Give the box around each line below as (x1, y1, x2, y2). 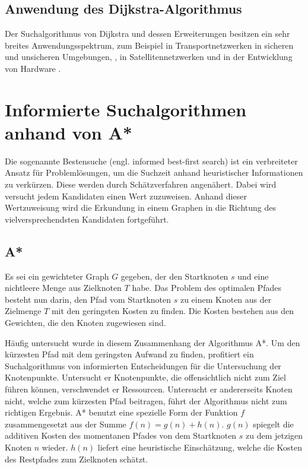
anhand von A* (5, 120, 132, 144)
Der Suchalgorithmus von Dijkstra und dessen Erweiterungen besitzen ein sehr (5, 27, 290, 40)
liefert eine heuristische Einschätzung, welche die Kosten (97, 441, 303, 453)
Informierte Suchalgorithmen (5, 97, 247, 121)
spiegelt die (253, 417, 294, 430)
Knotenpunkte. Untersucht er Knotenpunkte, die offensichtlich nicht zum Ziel (5, 371, 286, 384)
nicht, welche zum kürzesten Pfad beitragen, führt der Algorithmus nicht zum (5, 394, 287, 407)
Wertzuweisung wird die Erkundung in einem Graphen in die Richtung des (5, 201, 277, 214)
